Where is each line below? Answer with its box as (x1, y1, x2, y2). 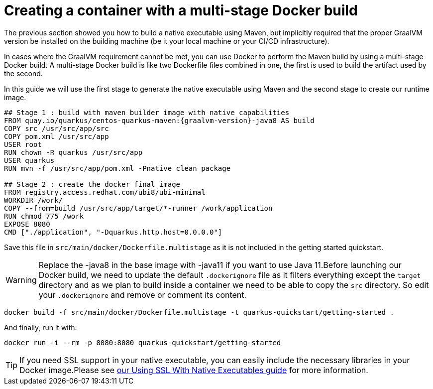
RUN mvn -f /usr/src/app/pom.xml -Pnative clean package (4, 164, 231, 172)
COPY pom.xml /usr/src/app (4, 132, 109, 140)
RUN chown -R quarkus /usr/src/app (4, 148, 143, 156)
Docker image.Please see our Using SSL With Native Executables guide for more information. (19, 365, 368, 375)
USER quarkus (4, 156, 55, 164)
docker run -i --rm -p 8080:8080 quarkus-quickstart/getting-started (4, 338, 281, 347)
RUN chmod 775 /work (4, 212, 84, 220)
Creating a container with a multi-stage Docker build (4, 2, 358, 19)
